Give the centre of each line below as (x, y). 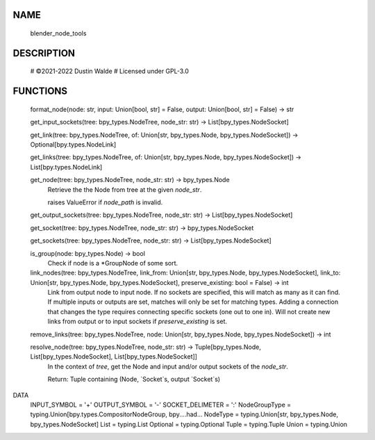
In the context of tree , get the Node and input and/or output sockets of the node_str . (168, 366)
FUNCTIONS (40, 91)
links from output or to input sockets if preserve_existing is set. (137, 321)
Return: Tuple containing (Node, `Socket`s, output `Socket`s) (134, 380)
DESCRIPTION (44, 53)
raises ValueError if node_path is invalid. (105, 202)
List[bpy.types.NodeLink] (66, 167)
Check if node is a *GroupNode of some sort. (113, 263)
